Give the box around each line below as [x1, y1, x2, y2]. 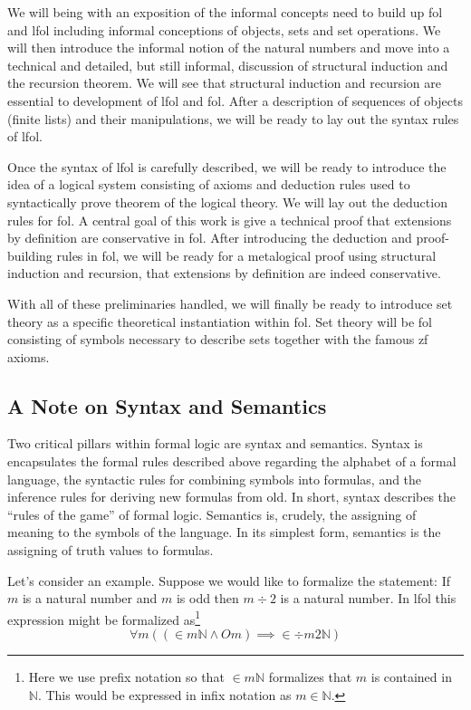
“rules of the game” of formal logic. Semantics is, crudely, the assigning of [7, 504, 417, 523]
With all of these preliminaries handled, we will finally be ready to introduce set [7, 293, 453, 312]
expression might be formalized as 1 [7, 607, 201, 628]
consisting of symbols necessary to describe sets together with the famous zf [7, 330, 428, 349]
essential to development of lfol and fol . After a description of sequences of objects [7, 91, 464, 110]
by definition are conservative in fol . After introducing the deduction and [7, 228, 412, 247]
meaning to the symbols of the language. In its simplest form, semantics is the [7, 523, 441, 542]
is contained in [370, 667, 452, 686]
